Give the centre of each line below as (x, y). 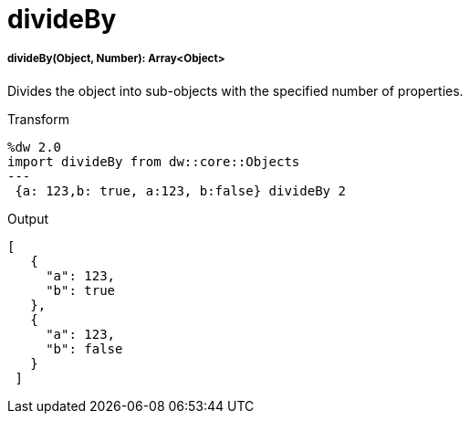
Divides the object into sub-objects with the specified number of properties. (235, 90)
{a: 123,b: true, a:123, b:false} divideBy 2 (180, 190)
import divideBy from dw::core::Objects (154, 161)
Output (28, 218)
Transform (38, 119)
